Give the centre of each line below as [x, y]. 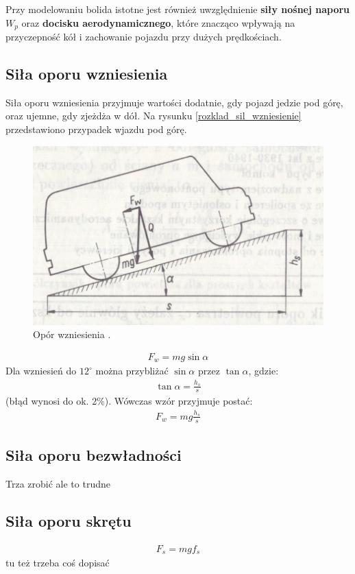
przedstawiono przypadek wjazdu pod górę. [96, 129]
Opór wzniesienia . [72, 334]
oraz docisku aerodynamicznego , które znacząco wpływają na [158, 22]
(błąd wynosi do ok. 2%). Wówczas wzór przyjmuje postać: [129, 401]
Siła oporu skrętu [69, 520]
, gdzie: [264, 371]
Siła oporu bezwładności [94, 454]
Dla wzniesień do [41, 371]
